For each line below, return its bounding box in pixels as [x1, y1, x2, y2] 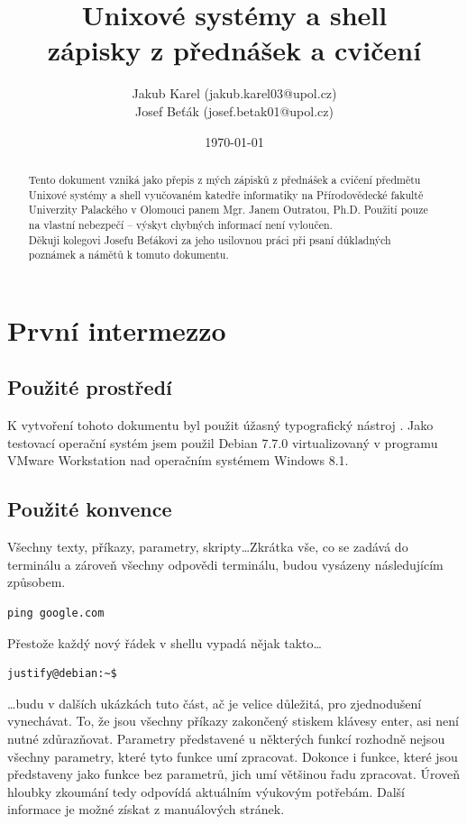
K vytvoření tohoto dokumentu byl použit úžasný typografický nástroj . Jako [7, 416, 434, 435]
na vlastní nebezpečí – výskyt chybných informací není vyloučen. [28, 216, 333, 232]
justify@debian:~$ [7, 667, 117, 681]
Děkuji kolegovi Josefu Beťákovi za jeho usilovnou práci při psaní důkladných [28, 232, 391, 247]
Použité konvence [7, 495, 172, 523]
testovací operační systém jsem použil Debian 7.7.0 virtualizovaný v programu [7, 433, 438, 452]
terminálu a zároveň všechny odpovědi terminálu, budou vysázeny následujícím [7, 554, 444, 573]
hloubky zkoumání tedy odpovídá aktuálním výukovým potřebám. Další [7, 782, 405, 801]
